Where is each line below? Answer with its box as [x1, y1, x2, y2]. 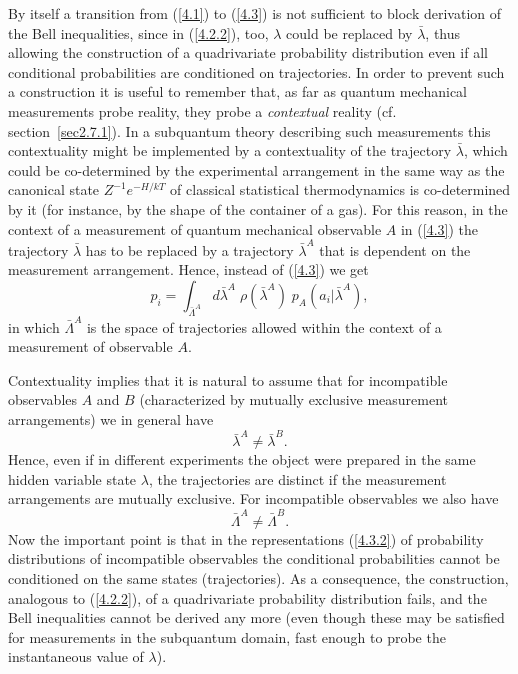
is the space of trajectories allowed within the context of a [86, 316, 442, 337]
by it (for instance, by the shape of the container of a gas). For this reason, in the [8, 198, 508, 219]
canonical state [8, 179, 100, 200]
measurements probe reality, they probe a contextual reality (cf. [8, 100, 397, 121]
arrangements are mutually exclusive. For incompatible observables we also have [8, 488, 499, 509]
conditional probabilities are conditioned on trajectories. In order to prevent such [8, 61, 505, 82]
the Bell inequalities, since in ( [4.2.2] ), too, [8, 22, 269, 43]
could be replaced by [286, 22, 413, 43]
